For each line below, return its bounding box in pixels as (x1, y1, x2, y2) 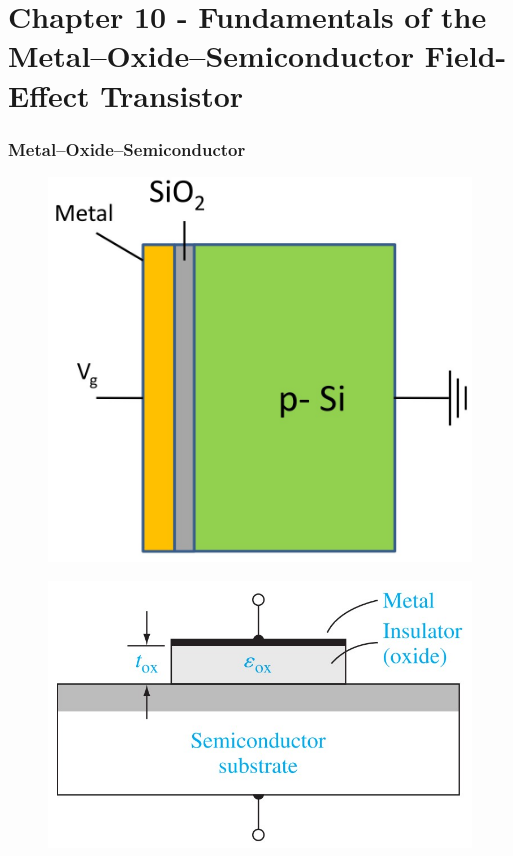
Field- (424, 35, 507, 76)
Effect (8, 74, 90, 115)
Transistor (100, 74, 244, 115)
